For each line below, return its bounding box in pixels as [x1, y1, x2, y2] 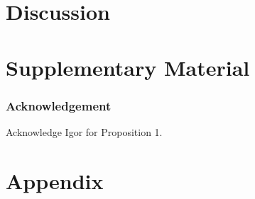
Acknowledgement [6, 96, 112, 114]
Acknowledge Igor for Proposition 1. [6, 124, 163, 139]
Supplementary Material [6, 52, 250, 81]
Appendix [6, 166, 104, 195]
